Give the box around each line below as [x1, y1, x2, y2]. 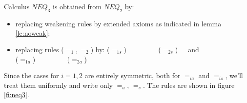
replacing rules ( [15, 44, 64, 54]
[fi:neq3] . [4, 89, 29, 100]
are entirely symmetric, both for [84, 70, 181, 81]
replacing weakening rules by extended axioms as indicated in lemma [15, 18, 222, 28]
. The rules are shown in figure [143, 80, 235, 90]
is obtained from [52, 1, 102, 11]
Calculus [4, 1, 30, 11]
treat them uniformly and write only [4, 80, 113, 90]
